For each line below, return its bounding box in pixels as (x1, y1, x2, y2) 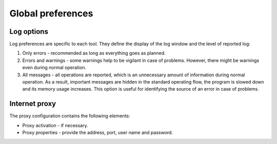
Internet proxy (9, 99, 56, 108)
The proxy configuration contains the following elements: (9, 113, 130, 119)
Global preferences (9, 8, 93, 19)
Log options (9, 27, 49, 36)
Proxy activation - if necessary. (22, 122, 88, 128)
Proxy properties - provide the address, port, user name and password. (22, 130, 173, 136)
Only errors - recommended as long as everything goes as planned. (22, 50, 166, 56)
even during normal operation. (22, 65, 87, 71)
